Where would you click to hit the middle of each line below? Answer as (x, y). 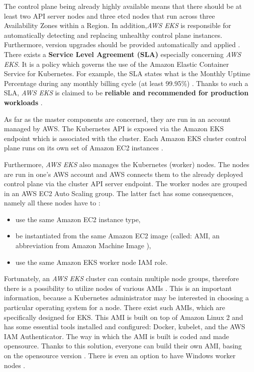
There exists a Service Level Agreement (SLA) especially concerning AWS (123, 54)
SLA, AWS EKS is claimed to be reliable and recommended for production (126, 93)
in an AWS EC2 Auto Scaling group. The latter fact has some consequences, (119, 193)
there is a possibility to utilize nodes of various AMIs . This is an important (118, 288)
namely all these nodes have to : (52, 203)
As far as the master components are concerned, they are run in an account (117, 119)
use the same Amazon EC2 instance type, (78, 219)
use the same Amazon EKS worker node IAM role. (91, 262)
